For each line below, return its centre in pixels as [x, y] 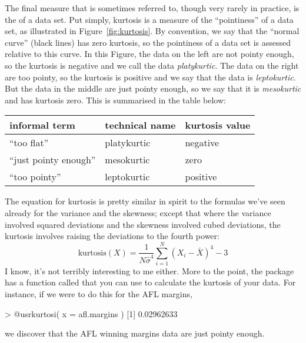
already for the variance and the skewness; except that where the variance [138, 212]
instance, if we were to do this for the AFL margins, [99, 294]
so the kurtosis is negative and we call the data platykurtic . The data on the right [152, 65]
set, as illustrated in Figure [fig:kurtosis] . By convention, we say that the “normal [152, 31]
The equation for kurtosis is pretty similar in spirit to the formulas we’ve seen [145, 201]
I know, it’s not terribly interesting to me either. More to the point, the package [149, 270]
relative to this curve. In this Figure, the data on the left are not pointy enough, [149, 54]
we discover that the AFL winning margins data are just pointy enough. [135, 333]
